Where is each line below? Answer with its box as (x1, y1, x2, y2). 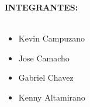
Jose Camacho (18, 51, 70, 64)
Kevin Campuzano (18, 32, 85, 44)
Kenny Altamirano (18, 91, 85, 103)
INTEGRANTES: (5, 1, 78, 13)
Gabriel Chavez (18, 71, 74, 84)
